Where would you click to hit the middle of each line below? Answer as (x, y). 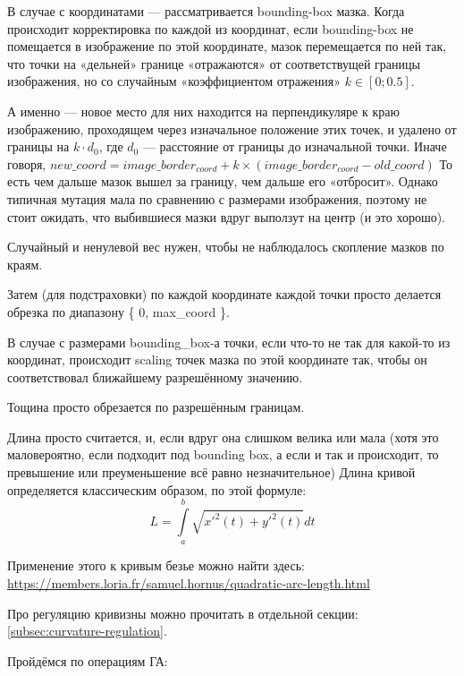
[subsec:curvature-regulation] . (87, 631)
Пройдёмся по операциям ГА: (88, 660)
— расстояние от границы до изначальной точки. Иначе (295, 146)
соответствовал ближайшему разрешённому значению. (155, 377)
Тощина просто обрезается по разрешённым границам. (156, 407)
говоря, (27, 163)
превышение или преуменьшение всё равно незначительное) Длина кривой (211, 472)
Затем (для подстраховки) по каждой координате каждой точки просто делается (224, 294)
